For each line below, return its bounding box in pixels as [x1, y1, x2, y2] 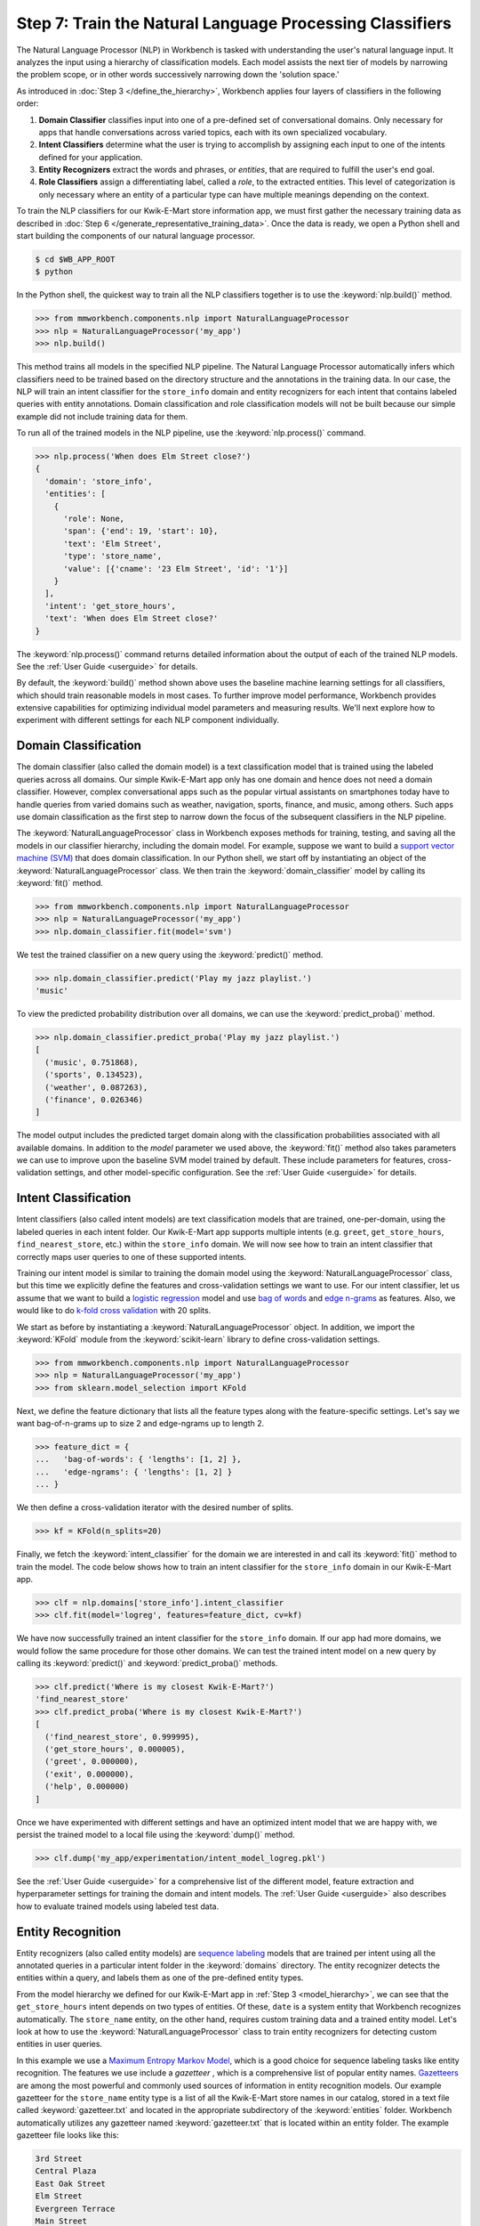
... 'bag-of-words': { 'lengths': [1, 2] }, [35, 1454, 242, 1465]
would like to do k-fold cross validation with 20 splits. [16, 1305, 212, 1316]
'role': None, [63, 514, 124, 524]
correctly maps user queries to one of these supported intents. [16, 1251, 247, 1262]
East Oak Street [35, 2178, 107, 2189]
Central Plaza [35, 2166, 97, 2176]
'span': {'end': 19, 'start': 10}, [63, 526, 219, 536]
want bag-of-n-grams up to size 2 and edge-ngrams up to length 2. [16, 1418, 265, 1429]
